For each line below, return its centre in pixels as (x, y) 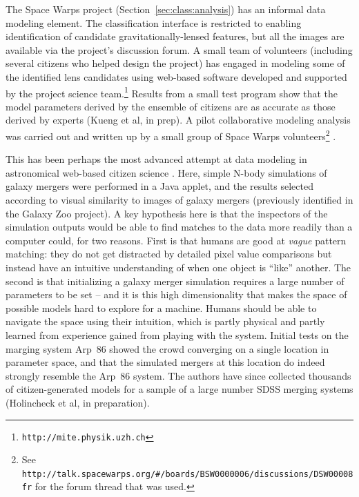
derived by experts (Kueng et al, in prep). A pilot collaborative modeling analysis (178, 120)
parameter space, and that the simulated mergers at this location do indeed (165, 362)
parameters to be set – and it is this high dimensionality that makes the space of (176, 294)
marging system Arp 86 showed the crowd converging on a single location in (167, 348)
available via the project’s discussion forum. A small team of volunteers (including (179, 49)
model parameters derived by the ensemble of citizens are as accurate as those (171, 106)
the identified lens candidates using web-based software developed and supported (176, 76)
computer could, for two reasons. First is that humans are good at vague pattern (176, 240)
